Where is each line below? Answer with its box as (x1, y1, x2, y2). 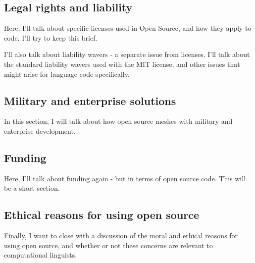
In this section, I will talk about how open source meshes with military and (4, 116, 233, 126)
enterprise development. (4, 125, 76, 136)
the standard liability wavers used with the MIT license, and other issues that (4, 58, 240, 69)
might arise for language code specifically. (4, 68, 130, 79)
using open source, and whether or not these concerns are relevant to (4, 240, 213, 250)
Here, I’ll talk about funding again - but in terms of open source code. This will (4, 173, 246, 183)
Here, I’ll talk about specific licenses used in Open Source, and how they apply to (4, 23, 252, 33)
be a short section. (4, 183, 60, 193)
